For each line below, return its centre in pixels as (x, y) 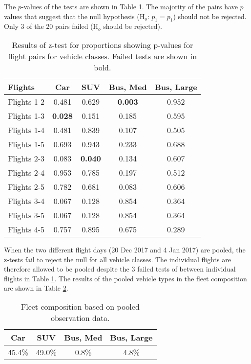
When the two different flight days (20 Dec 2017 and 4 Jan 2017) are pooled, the (125, 249)
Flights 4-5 (26, 229)
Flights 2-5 (26, 186)
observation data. (80, 318)
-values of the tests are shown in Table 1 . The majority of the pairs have (129, 6)
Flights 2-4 (26, 172)
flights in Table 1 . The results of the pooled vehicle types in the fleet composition (125, 278)
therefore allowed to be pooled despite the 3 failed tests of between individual (120, 269)
